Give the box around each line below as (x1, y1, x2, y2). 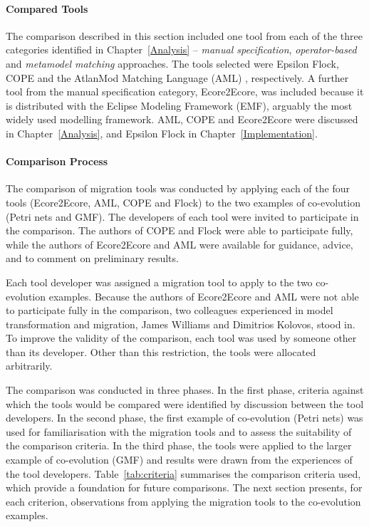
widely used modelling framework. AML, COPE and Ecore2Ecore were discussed (6, 112, 358, 127)
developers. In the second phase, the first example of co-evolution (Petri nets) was (6, 410, 363, 425)
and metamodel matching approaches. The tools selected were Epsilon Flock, (6, 56, 339, 71)
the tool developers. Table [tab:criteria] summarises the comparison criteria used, (6, 466, 361, 481)
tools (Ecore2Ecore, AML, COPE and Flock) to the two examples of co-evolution (6, 194, 360, 209)
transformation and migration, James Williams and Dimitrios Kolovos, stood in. (6, 316, 355, 331)
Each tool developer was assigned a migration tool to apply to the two (6, 274, 313, 289)
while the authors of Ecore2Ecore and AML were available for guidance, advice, (6, 236, 353, 251)
